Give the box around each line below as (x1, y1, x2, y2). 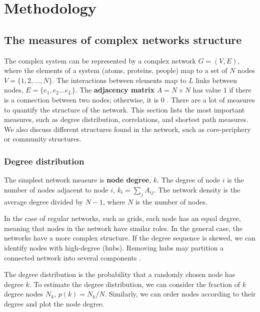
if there (229, 84, 251, 95)
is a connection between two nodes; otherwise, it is (4, 94, 159, 104)
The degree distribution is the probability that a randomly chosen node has (4, 269, 235, 279)
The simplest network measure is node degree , (4, 174, 151, 185)
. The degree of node (157, 174, 220, 185)
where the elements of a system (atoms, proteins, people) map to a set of (4, 65, 227, 75)
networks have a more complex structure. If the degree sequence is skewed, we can (4, 232, 255, 243)
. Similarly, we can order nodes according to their (104, 288, 256, 299)
